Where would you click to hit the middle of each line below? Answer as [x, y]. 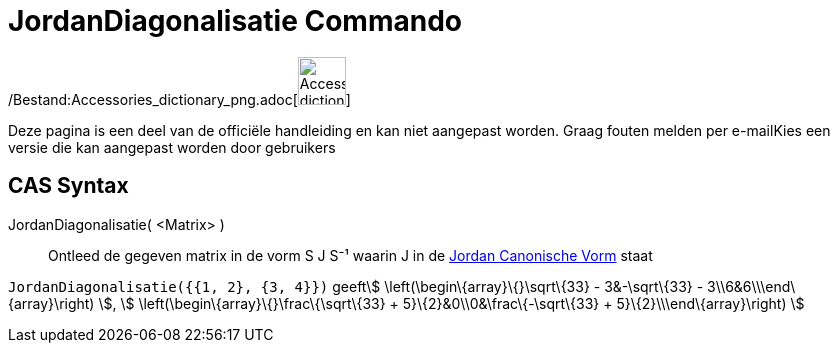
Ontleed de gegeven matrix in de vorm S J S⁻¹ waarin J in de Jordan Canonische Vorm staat [350, 255]
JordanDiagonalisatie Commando [235, 21]
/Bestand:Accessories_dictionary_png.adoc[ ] [179, 99]
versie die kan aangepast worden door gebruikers [172, 147]
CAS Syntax [68, 186]
